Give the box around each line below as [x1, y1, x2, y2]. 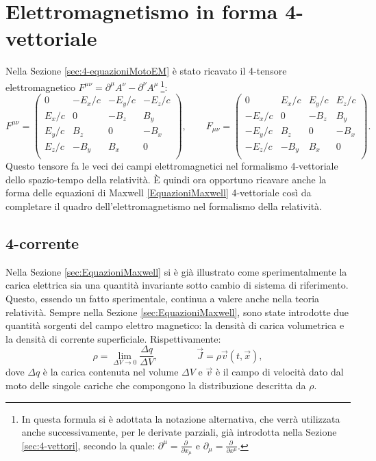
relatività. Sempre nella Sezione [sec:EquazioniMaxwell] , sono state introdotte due [5, 304, 349, 319]
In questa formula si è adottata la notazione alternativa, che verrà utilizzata [21, 411, 340, 425]
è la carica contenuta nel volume [42, 365, 179, 379]
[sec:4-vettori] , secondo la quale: [21, 438, 155, 452]
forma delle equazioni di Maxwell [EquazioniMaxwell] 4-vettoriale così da [5, 185, 312, 200]
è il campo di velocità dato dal [215, 365, 344, 379]
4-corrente [5, 232, 79, 253]
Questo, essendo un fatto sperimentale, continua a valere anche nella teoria [5, 291, 320, 305]
